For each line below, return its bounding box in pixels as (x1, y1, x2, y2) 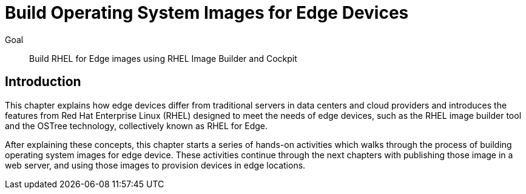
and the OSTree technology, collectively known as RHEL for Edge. (5, 120, 268, 131)
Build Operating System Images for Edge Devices (5, 2, 409, 23)
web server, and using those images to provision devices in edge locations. (5, 159, 306, 170)
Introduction (5, 74, 81, 90)
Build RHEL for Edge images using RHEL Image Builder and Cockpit (29, 53, 297, 64)
